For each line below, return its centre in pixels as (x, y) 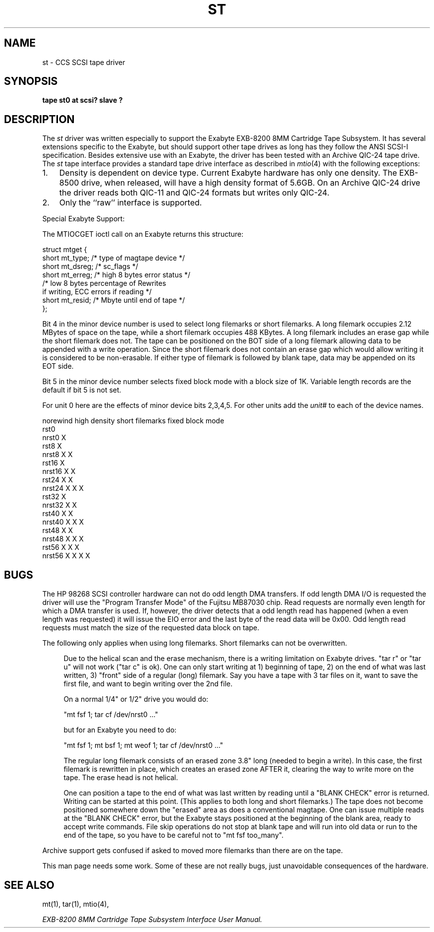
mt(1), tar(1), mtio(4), (76, 904)
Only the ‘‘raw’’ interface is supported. (131, 203)
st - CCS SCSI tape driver (84, 62)
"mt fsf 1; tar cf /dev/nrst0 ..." (111, 715)
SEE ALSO (29, 885)
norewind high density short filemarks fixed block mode (133, 421)
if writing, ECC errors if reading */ (97, 292)
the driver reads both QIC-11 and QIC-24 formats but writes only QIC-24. (194, 193)
